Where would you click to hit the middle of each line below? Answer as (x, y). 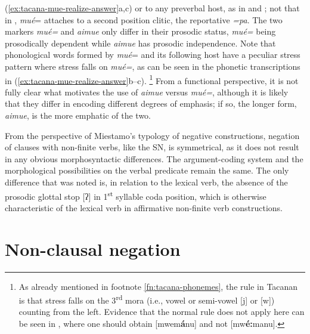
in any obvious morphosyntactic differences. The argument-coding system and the (154, 158)
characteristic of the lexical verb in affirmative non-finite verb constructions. (144, 207)
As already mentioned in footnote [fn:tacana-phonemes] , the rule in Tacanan (158, 286)
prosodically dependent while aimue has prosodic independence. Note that (140, 43)
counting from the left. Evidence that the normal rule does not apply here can (162, 312)
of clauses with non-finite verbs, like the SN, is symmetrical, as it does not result (152, 147)
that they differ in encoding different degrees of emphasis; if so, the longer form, (151, 103)
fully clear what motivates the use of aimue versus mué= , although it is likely (147, 92)
